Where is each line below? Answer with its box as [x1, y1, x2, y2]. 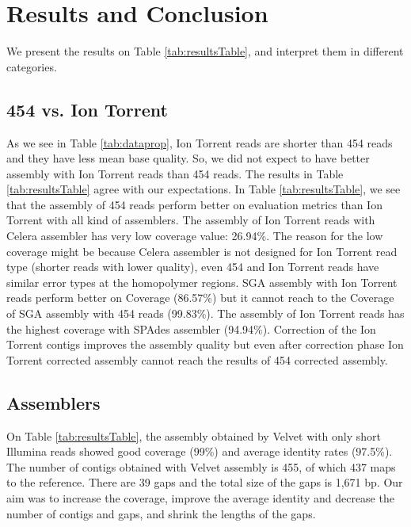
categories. [6, 58, 57, 74]
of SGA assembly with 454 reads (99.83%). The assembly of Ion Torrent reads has [6, 305, 405, 322]
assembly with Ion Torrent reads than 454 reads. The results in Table [6, 165, 344, 181]
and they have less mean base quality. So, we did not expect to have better [6, 150, 370, 166]
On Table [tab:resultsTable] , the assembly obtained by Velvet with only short [6, 427, 382, 444]
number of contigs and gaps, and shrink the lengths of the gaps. [6, 505, 316, 521]
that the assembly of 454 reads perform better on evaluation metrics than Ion [6, 196, 382, 212]
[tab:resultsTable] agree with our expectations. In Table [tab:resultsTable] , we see [6, 181, 401, 197]
